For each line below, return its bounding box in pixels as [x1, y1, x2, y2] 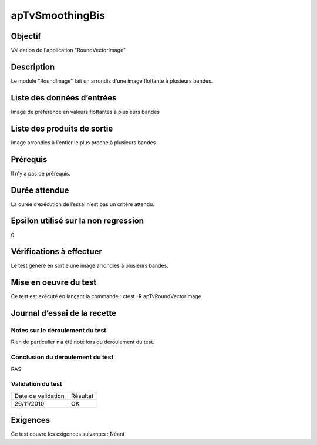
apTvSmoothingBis [11, 9, 105, 22]
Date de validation [14, 392, 65, 400]
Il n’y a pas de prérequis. [11, 170, 70, 177]
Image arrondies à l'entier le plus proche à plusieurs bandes [11, 139, 156, 146]
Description [11, 62, 55, 72]
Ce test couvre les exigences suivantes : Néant [11, 430, 125, 437]
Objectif [11, 31, 41, 41]
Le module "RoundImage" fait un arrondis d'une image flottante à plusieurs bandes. [11, 77, 213, 85]
